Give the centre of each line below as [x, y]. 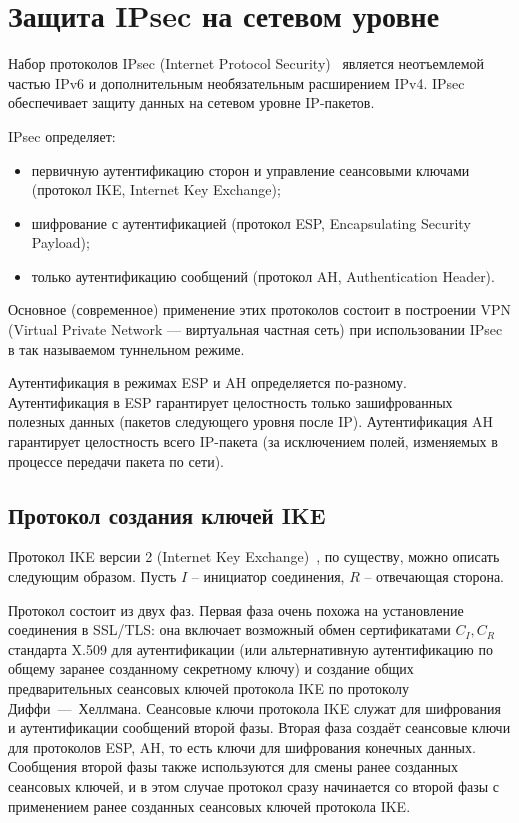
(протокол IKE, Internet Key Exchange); [156, 189]
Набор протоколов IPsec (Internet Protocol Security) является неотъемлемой [246, 63]
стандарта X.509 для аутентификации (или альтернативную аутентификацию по [250, 648]
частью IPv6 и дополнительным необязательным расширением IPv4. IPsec [236, 82]
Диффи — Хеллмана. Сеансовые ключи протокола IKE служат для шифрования [254, 707]
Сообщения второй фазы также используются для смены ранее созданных [233, 766]
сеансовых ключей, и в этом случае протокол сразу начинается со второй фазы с [253, 785]
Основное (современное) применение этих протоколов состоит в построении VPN [259, 309]
